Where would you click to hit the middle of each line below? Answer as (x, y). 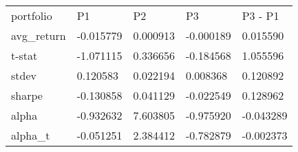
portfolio (32, 15)
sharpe (27, 95)
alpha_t (31, 135)
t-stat (24, 55)
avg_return (39, 35)
